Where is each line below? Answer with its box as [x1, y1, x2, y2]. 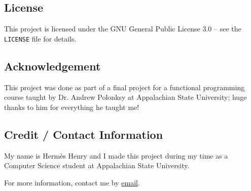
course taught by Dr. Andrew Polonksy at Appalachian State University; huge [4, 92, 247, 102]
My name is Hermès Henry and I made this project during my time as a [4, 150, 228, 161]
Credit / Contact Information [4, 126, 163, 142]
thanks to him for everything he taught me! [4, 101, 139, 112]
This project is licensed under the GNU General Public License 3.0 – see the [4, 23, 241, 34]
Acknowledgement [4, 58, 101, 73]
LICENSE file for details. [4, 33, 77, 44]
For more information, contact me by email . [4, 177, 140, 187]
